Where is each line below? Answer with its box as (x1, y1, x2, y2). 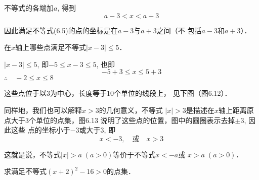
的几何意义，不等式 (99, 104, 163, 115)
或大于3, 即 (79, 125, 116, 135)
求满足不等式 (4, 166, 47, 176)
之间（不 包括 (156, 25, 202, 35)
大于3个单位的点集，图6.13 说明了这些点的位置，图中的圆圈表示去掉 (11, 114, 235, 125)
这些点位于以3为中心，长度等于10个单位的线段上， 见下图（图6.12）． (4, 88, 232, 98)
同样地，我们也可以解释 (4, 104, 82, 115)
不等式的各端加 (4, 3, 54, 13)
